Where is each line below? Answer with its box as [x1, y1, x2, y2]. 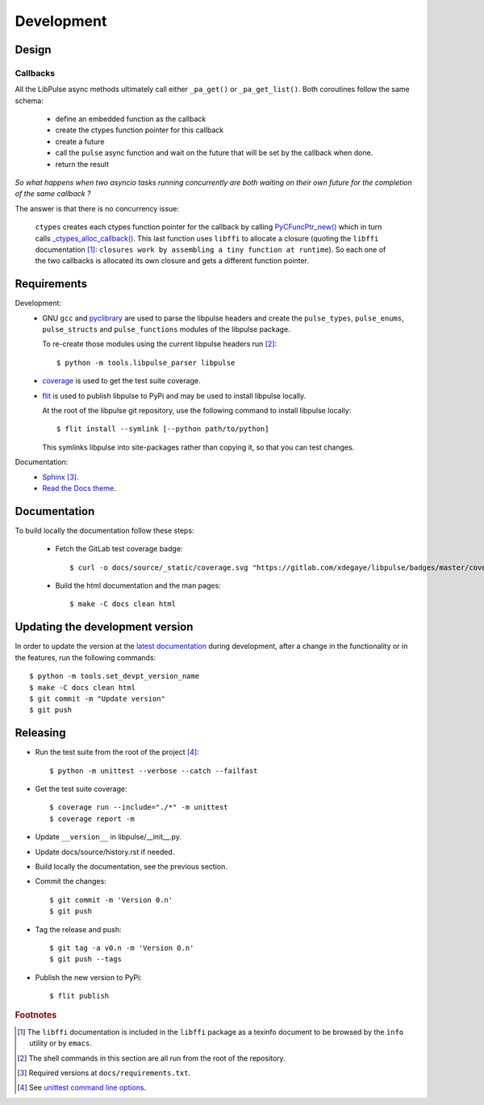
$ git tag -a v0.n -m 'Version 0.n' [49, 943, 194, 952]
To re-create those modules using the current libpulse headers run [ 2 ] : [42, 339, 277, 349]
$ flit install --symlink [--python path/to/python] [56, 425, 269, 433]
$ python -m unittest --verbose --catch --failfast [49, 766, 258, 775]
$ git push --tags [49, 955, 123, 964]
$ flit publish [49, 991, 110, 1001]
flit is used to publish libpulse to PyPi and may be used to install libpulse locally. [42, 391, 307, 400]
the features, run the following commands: [15, 652, 156, 662]
